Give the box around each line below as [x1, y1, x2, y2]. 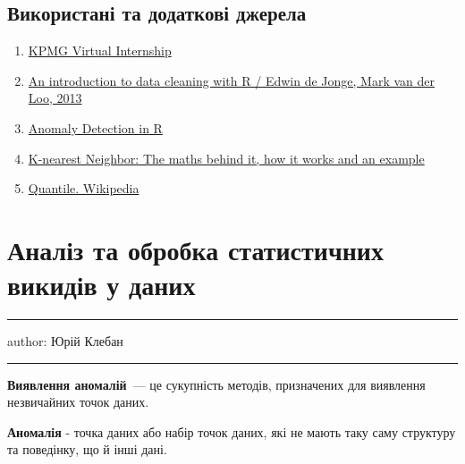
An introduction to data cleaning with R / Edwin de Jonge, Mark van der [28, 71, 435, 89]
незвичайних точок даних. [7, 392, 149, 411]
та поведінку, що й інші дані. [7, 440, 167, 459]
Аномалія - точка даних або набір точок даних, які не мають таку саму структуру [7, 422, 456, 441]
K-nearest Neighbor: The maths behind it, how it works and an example [28, 148, 425, 167]
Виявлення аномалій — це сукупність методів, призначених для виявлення [7, 375, 426, 393]
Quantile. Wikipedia [28, 179, 139, 198]
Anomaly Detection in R [28, 118, 163, 137]
